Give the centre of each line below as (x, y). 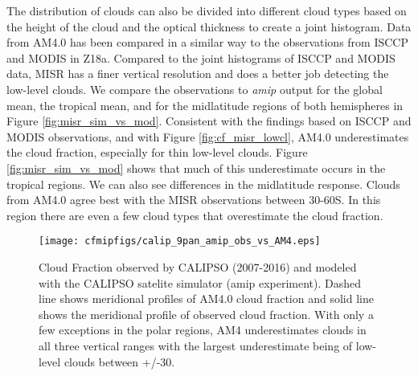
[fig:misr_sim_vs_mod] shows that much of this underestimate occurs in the (196, 168)
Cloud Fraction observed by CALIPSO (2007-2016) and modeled (198, 266)
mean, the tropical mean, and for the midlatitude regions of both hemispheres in (205, 105)
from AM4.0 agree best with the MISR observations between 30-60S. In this (194, 200)
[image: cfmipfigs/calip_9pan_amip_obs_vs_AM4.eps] (180, 241)
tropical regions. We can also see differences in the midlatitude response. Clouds (203, 184)
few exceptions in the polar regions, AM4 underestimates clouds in (203, 330)
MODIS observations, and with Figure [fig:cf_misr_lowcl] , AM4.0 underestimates (208, 136)
